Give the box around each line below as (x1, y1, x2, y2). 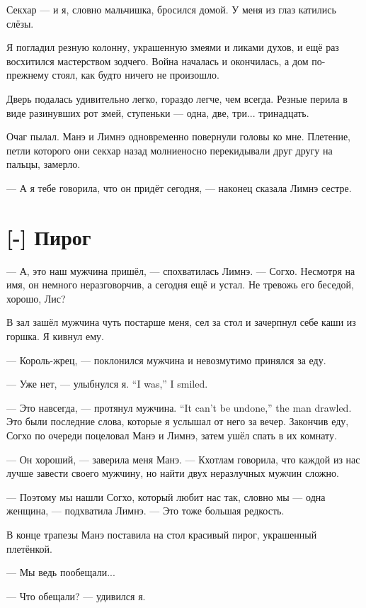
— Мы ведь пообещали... (6, 565, 115, 580)
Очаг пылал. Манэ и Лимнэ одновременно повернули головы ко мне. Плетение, (6, 129, 351, 144)
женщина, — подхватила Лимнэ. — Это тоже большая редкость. (6, 503, 285, 518)
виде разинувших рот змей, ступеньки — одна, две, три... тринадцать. (6, 105, 309, 120)
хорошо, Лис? (6, 291, 66, 305)
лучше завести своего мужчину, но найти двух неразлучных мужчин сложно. (6, 466, 339, 480)
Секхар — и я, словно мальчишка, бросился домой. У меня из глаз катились (6, 2, 336, 16)
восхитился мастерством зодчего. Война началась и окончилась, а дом (6, 53, 309, 68)
